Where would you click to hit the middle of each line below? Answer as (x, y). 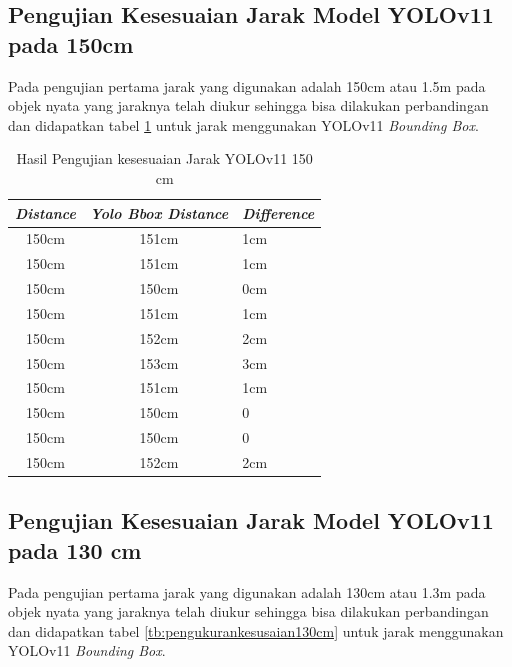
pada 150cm (71, 43)
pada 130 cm (75, 549)
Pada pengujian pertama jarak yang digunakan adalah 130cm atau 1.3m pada (247, 591)
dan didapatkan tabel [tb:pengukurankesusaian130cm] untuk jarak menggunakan (256, 630)
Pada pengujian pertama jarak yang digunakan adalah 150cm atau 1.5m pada (247, 85)
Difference (278, 212)
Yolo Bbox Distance (159, 212)
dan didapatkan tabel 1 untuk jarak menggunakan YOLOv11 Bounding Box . (243, 124)
